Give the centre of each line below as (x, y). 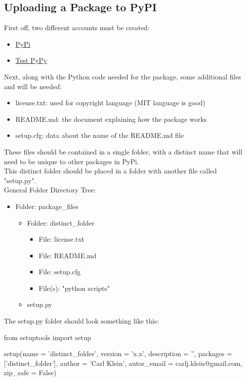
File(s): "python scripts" (74, 288)
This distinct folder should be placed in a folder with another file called (111, 171)
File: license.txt (61, 239)
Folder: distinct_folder (61, 222)
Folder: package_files (47, 206)
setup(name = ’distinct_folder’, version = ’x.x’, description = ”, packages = (118, 353)
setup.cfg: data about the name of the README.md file (100, 135)
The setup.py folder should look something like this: (82, 321)
